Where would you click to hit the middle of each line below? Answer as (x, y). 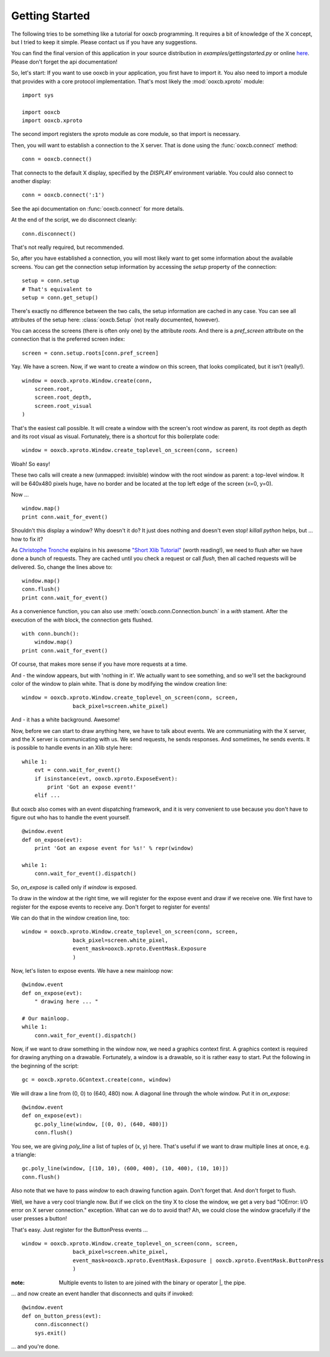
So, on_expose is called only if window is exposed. (74, 887)
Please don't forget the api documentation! (64, 62)
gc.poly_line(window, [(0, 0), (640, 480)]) (101, 1124)
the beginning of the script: (45, 1066)
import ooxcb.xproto (52, 121)
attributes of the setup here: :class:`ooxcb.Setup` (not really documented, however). (116, 320)
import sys (38, 95)
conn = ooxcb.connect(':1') (63, 195)
